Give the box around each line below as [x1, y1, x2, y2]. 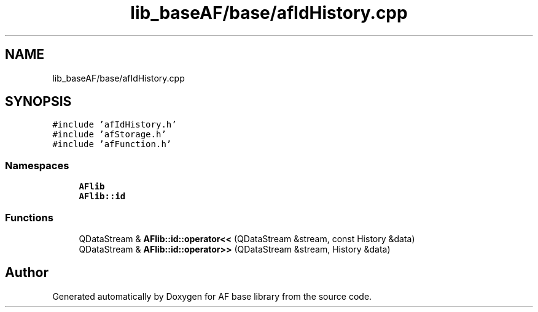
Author [5, 265, 49, 281]
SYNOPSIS [5, 94, 72, 110]
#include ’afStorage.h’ [52, 129, 166, 140]
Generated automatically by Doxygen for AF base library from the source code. [52, 291, 372, 302]
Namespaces [5, 159, 69, 172]
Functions [5, 211, 53, 224]
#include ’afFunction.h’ [52, 139, 172, 150]
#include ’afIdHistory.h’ [52, 120, 177, 130]
